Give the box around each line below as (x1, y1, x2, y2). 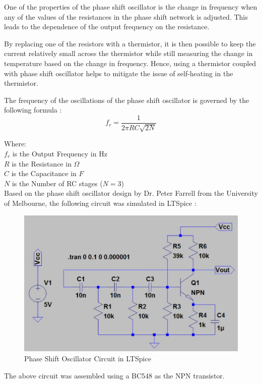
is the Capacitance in (11, 168, 77, 179)
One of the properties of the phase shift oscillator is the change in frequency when (4, 2, 257, 12)
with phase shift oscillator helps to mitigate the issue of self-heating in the (4, 68, 233, 78)
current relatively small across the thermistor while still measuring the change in (4, 48, 253, 59)
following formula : (4, 104, 62, 115)
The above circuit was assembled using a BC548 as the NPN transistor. (4, 370, 225, 380)
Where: (4, 138, 26, 149)
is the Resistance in (12, 158, 72, 169)
